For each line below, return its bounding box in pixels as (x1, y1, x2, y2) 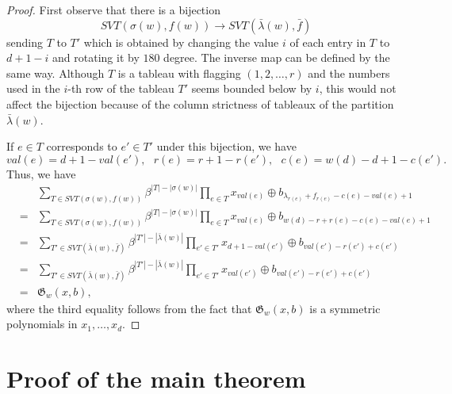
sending (6, 33, 43, 50)
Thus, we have (6, 165, 76, 182)
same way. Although (6, 64, 105, 81)
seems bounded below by (191, 80, 312, 97)
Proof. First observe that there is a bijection (6, 2, 220, 17)
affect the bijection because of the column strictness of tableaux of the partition (6, 95, 394, 112)
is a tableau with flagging (117, 64, 241, 81)
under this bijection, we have (156, 138, 297, 155)
